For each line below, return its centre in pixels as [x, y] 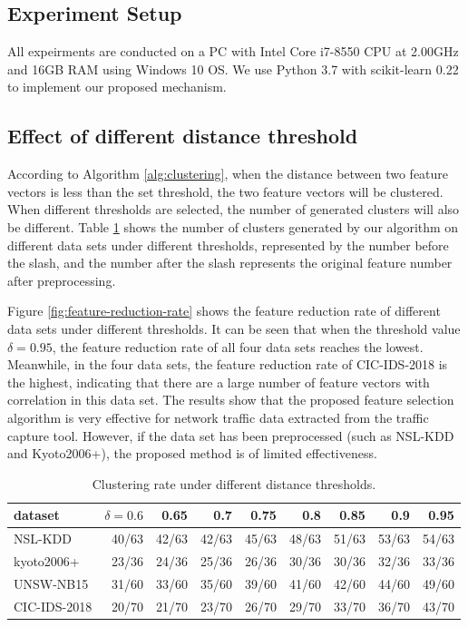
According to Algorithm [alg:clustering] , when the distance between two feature [228, 174]
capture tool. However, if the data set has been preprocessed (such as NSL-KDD [231, 435]
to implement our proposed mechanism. [117, 87]
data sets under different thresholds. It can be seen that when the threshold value [234, 328]
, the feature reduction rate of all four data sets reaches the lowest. [238, 346]
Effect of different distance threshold [183, 136]
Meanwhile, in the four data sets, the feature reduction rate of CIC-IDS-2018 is [228, 364]
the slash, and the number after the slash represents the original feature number [230, 263]
